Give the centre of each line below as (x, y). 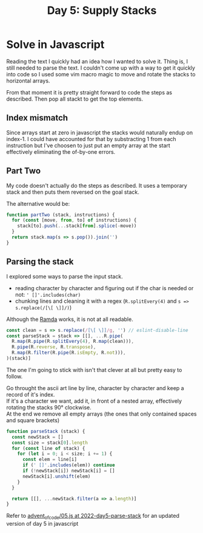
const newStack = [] (38, 437)
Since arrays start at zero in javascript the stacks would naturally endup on (100, 132)
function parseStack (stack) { (46, 431)
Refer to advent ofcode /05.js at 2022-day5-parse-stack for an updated (93, 517)
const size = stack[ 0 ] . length (50, 443)
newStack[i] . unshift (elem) (56, 476)
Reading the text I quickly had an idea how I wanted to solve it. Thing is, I (97, 61)
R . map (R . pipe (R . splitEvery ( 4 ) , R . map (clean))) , (73, 342)
